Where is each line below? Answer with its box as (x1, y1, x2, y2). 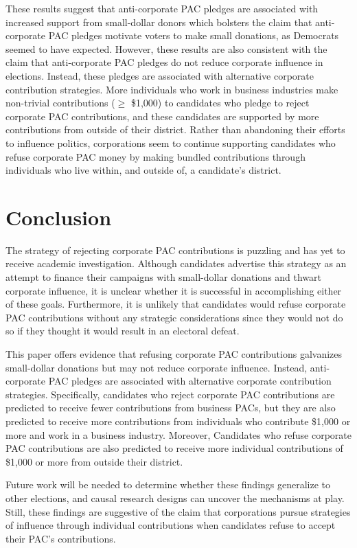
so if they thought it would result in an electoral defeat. (5, 323, 240, 338)
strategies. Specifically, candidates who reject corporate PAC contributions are (5, 387, 335, 401)
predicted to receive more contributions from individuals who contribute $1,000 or (5, 413, 351, 428)
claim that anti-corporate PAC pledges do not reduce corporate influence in (5, 55, 323, 69)
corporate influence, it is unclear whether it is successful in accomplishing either (5, 283, 342, 297)
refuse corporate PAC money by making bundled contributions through (5, 149, 306, 163)
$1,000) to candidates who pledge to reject (130, 95, 310, 110)
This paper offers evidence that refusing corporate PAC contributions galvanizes (5, 347, 343, 361)
